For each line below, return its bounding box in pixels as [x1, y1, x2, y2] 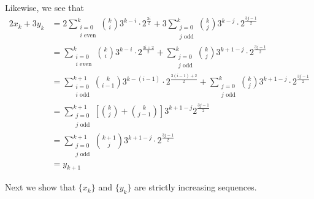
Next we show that [5, 181, 76, 193]
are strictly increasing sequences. [134, 181, 257, 193]
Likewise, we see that [5, 1, 85, 13]
